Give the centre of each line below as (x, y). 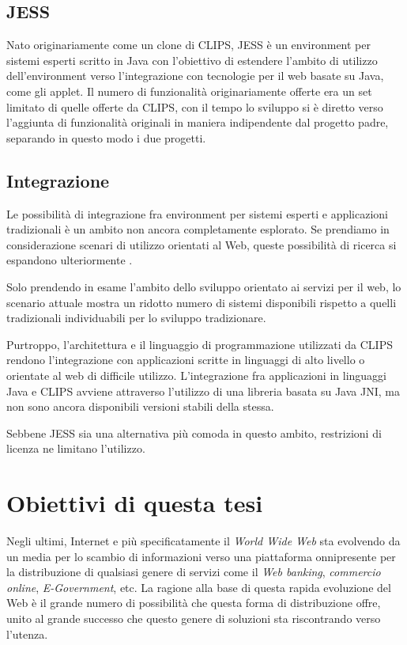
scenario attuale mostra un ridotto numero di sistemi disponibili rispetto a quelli (202, 302)
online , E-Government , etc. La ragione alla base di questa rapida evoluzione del (199, 587)
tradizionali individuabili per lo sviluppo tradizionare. (136, 318)
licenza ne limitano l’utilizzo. (76, 448)
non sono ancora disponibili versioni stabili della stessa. (140, 406)
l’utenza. (27, 634)
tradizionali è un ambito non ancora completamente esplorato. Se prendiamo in (198, 229)
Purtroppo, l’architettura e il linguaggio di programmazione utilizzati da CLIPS (200, 344)
